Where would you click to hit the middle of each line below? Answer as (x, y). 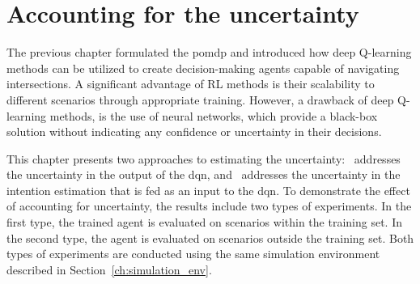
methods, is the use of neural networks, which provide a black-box (214, 115)
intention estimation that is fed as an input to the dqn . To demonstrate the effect (208, 190)
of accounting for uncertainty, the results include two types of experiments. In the (209, 206)
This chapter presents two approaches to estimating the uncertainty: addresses (204, 158)
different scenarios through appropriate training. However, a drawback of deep (200, 99)
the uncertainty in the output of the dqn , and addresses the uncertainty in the (204, 174)
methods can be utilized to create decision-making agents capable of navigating (203, 68)
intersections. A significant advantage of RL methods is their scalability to (191, 84)
